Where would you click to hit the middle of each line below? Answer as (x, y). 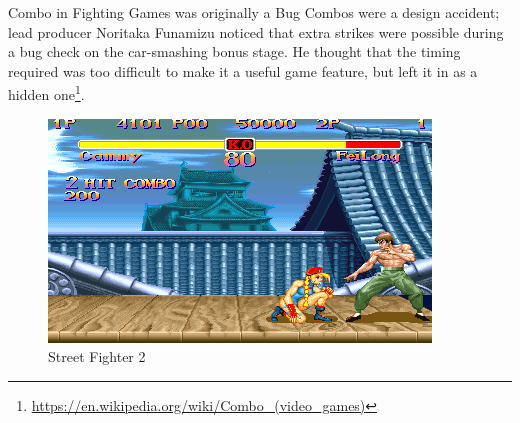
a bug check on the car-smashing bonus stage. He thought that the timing (234, 51)
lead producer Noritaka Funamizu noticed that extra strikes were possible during (256, 31)
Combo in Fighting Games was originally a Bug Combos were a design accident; (254, 12)
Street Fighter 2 (97, 356)
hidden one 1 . (46, 93)
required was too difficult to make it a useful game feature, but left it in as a (243, 70)
